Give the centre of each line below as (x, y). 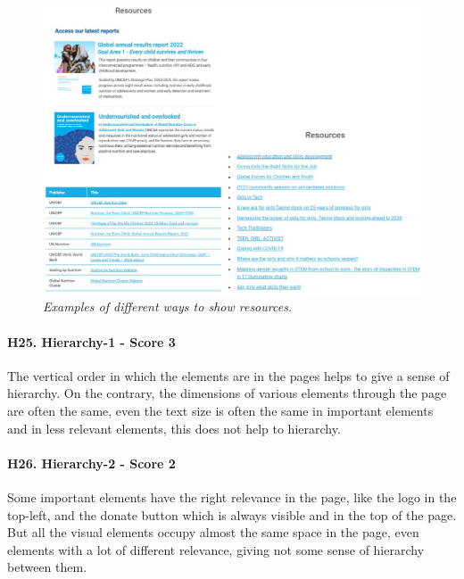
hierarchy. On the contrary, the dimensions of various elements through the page (227, 393)
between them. (47, 567)
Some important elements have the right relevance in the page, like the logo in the (232, 496)
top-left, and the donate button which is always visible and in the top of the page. (232, 514)
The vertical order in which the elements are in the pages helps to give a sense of (228, 375)
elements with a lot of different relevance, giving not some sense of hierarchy (216, 549)
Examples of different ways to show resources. (168, 306)
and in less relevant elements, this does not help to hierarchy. (174, 428)
